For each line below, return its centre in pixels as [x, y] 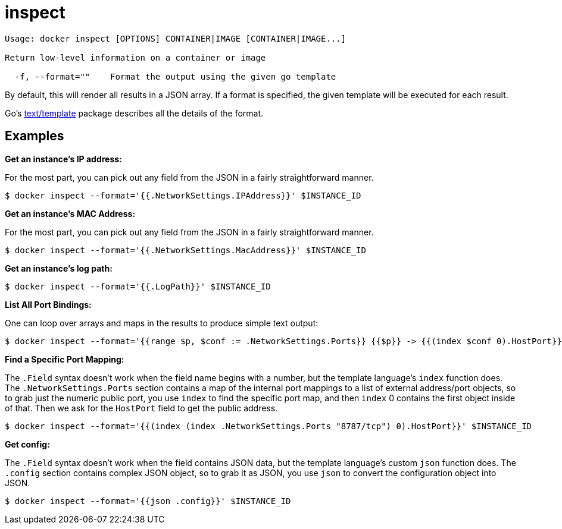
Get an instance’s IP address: [63, 159]
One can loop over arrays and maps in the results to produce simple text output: [162, 323]
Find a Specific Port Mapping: [65, 359]
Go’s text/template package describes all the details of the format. [134, 113]
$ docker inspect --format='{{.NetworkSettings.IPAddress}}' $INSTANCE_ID [183, 195]
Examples [35, 136]
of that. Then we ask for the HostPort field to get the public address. [141, 408]
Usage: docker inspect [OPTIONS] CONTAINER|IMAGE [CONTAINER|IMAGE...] [176, 38]
